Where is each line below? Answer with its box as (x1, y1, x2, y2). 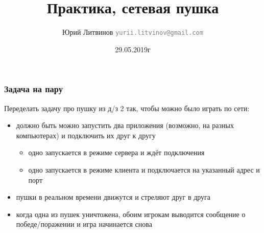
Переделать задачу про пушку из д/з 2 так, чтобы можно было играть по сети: (4, 102, 250, 113)
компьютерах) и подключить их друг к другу (16, 130, 156, 140)
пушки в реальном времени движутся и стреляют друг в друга (16, 192, 211, 202)
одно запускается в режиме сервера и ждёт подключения (28, 147, 205, 158)
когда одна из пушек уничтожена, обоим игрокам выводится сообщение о (16, 208, 246, 219)
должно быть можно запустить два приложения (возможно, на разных (16, 120, 234, 131)
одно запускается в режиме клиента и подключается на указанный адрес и (28, 164, 260, 175)
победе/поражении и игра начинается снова (16, 219, 152, 229)
